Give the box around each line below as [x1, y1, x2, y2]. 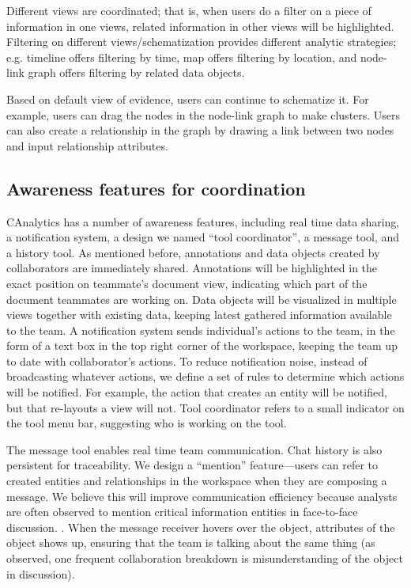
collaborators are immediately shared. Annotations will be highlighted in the [6, 260, 378, 276]
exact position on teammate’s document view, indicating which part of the [6, 275, 368, 291]
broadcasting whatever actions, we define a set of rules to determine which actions [6, 368, 405, 385]
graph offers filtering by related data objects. [28, 64, 245, 81]
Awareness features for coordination [6, 176, 306, 200]
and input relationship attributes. [6, 137, 168, 154]
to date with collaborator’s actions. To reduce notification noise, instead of [6, 352, 368, 369]
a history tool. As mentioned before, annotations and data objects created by [6, 244, 380, 260]
